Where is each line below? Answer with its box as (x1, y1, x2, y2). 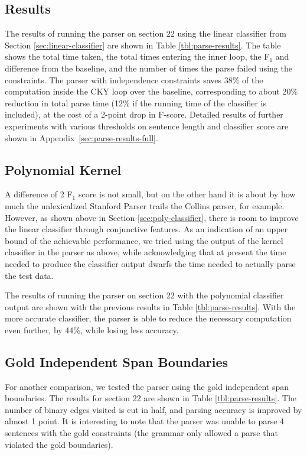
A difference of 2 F (5, 188, 73, 200)
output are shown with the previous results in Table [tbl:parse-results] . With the (5, 300, 296, 313)
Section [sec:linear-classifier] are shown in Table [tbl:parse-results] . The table (5, 38, 281, 51)
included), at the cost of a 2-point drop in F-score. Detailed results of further (5, 108, 283, 121)
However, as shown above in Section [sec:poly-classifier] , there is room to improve (5, 211, 299, 223)
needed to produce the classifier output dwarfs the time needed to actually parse (5, 257, 296, 269)
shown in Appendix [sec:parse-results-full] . (5, 131, 158, 144)
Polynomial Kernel (5, 160, 122, 178)
